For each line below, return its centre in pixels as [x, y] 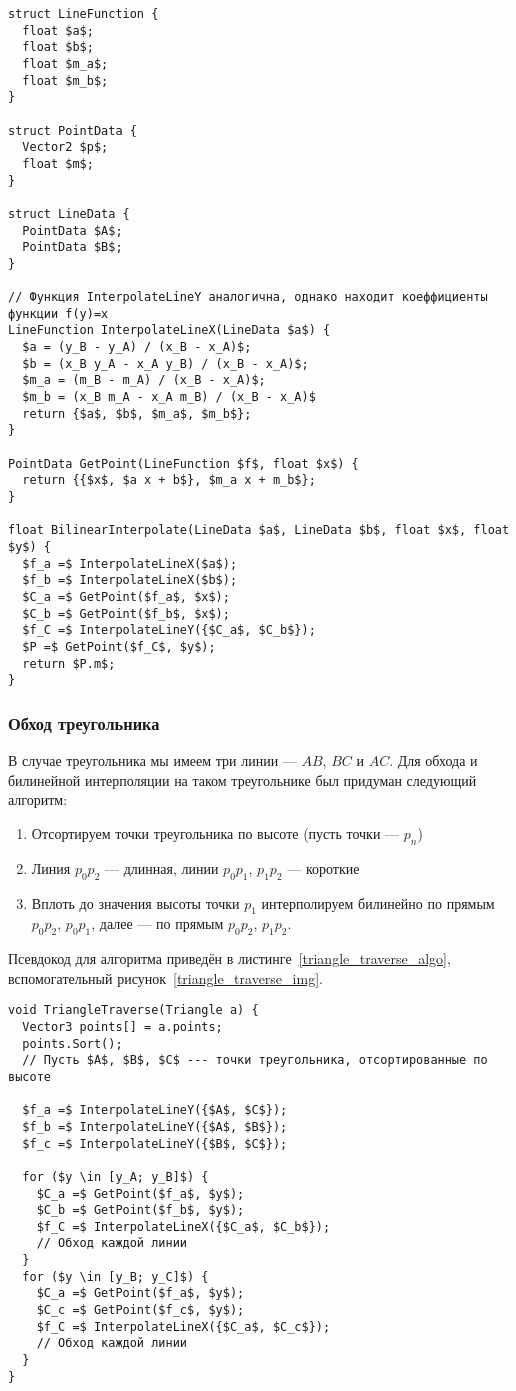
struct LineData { [69, 213]
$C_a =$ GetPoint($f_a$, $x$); [126, 596]
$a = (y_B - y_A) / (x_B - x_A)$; [137, 347]
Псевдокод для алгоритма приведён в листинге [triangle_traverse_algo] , [229, 958]
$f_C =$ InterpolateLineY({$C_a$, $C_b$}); [169, 630]
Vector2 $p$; [65, 147]
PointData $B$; [72, 247]
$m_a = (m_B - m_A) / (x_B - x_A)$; [144, 380]
